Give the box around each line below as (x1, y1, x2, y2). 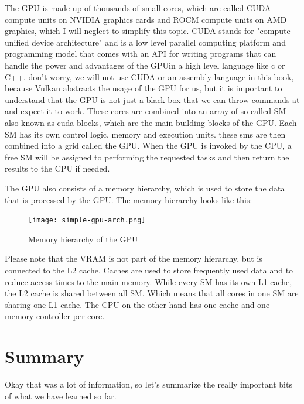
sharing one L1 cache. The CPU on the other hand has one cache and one (5, 298, 270, 310)
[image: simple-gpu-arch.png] (28, 216, 146, 225)
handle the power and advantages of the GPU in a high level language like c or (5, 59, 285, 71)
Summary (5, 344, 84, 368)
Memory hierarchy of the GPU (28, 232, 138, 245)
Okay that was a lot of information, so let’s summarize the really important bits (5, 378, 292, 391)
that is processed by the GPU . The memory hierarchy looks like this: (5, 193, 252, 206)
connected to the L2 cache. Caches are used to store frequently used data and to (5, 263, 293, 276)
